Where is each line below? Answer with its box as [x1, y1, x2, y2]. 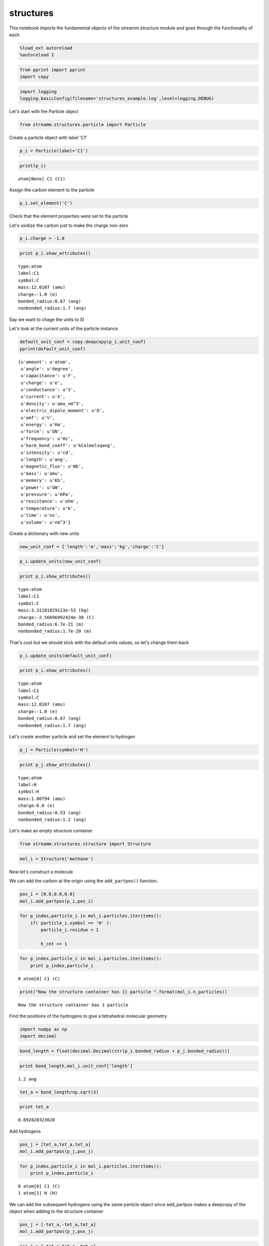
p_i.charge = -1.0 [19, 236, 65, 241]
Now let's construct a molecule [9, 869, 73, 875]
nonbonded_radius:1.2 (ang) [18, 816, 87, 822]
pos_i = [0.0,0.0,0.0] [19, 891, 75, 897]
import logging [19, 89, 57, 94]
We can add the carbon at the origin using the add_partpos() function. [9, 878, 158, 884]
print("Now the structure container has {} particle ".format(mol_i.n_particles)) [19, 989, 228, 994]
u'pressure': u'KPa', [20, 491, 74, 497]
